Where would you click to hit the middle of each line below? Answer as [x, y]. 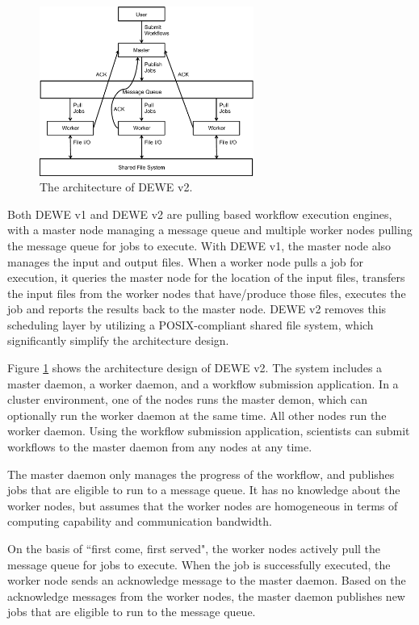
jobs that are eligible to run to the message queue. [132, 612]
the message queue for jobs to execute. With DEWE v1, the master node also [199, 245]
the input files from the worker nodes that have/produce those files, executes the [207, 293]
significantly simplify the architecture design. [118, 340]
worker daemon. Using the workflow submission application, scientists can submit [209, 431]
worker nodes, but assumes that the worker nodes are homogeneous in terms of [203, 505]
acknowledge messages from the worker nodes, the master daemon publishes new [206, 596]
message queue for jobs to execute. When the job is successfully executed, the [199, 564]
